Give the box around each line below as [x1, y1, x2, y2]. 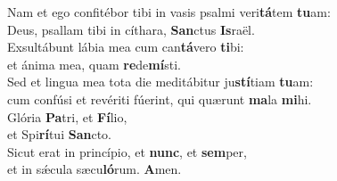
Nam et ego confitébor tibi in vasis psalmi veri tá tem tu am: [7, 3, 331, 21]
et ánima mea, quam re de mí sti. [7, 54, 181, 73]
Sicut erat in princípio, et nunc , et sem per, [7, 142, 247, 160]
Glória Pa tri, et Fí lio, [7, 107, 127, 126]
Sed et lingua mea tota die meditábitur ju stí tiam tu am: [7, 72, 314, 91]
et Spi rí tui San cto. [7, 125, 111, 144]
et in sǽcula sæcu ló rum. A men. [7, 160, 182, 178]
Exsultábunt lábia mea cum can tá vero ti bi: [7, 37, 244, 56]
